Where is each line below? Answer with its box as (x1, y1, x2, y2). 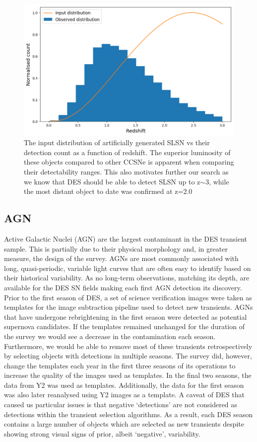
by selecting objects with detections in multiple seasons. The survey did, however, (4, 351, 252, 361)
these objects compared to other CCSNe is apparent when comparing (24, 157, 234, 167)
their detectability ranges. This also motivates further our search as (24, 167, 229, 177)
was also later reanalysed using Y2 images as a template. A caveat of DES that (4, 389, 245, 400)
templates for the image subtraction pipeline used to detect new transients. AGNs (4, 302, 253, 312)
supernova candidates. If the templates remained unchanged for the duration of (4, 321, 245, 332)
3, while (205, 176, 229, 186)
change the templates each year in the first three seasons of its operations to (4, 360, 236, 370)
